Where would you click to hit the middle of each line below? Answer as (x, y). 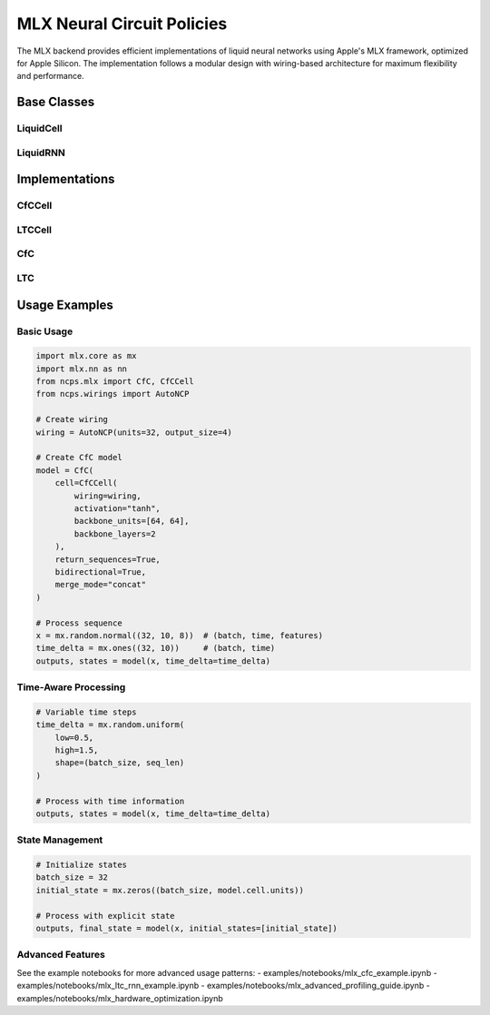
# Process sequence (79, 623)
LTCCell (34, 230)
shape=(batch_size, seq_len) (120, 763)
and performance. (51, 76)
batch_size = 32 (72, 877)
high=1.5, (77, 750)
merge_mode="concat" (101, 585)
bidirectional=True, (101, 572)
